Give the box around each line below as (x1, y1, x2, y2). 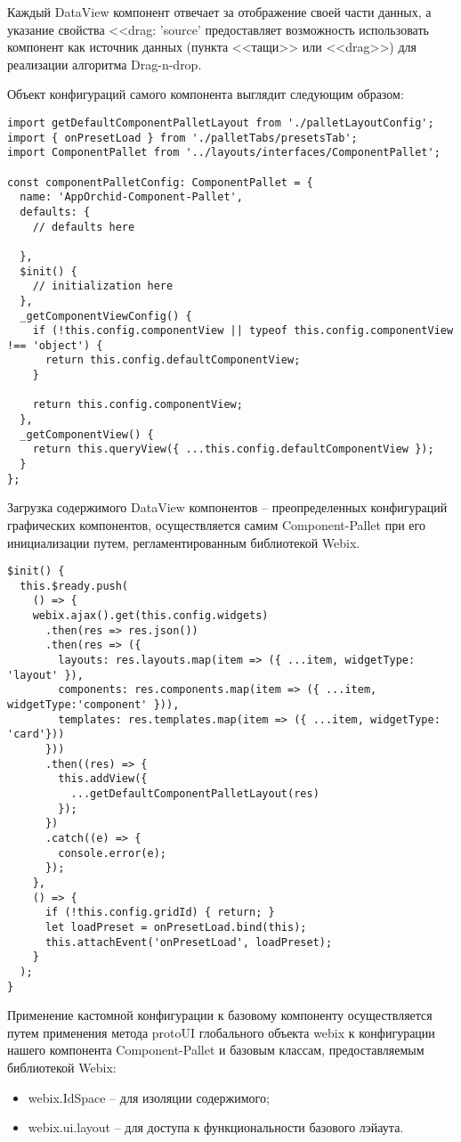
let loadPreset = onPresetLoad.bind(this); (44, 920, 307, 934)
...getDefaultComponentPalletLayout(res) (70, 787, 319, 800)
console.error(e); (58, 846, 166, 860)
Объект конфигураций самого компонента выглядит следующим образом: (7, 85, 404, 103)
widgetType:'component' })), (7, 698, 180, 712)
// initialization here (32, 280, 174, 293)
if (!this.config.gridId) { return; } (44, 906, 275, 919)
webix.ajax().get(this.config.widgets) (32, 609, 269, 623)
